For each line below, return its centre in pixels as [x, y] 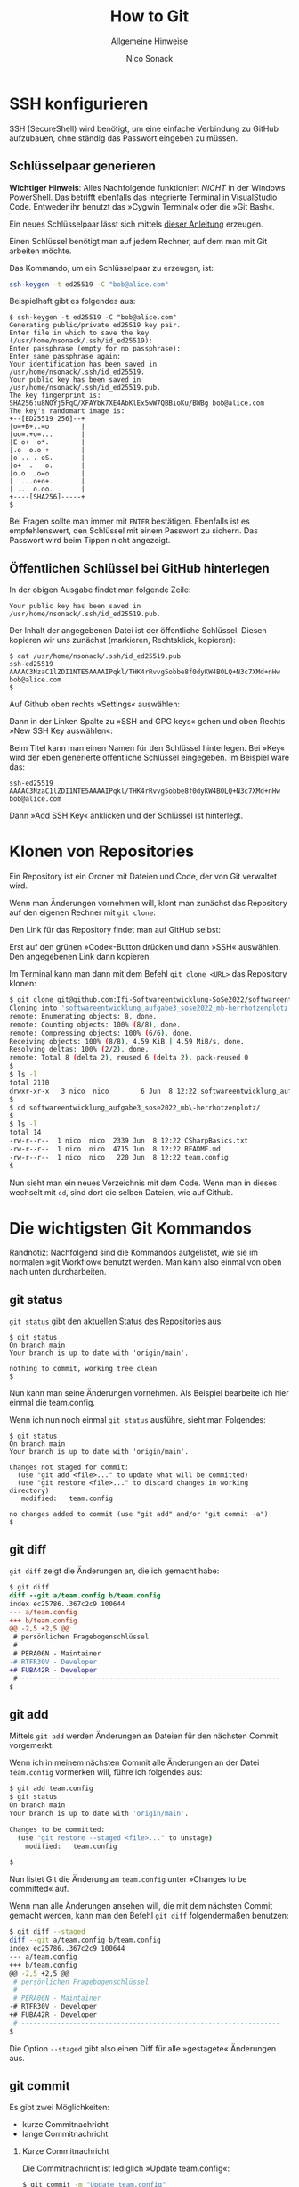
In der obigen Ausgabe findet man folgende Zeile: [100, 590]
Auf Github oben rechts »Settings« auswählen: [95, 704]
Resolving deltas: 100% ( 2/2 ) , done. [79, 1050]
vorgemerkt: [32, 1745]
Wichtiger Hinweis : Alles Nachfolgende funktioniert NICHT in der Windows [147, 187]
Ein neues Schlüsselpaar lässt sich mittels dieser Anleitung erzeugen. [137, 224]
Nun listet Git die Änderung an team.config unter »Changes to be [128, 1879]
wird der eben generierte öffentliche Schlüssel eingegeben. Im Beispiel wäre [149, 758]
